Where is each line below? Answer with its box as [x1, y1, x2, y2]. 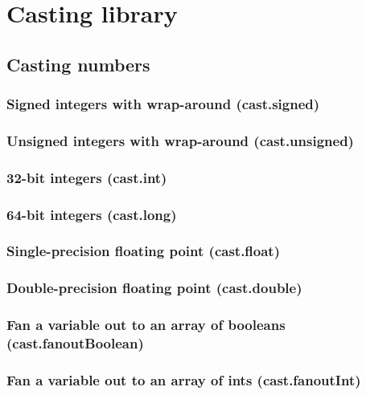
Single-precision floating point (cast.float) [6, 241, 280, 261]
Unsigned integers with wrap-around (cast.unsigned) [6, 130, 354, 150]
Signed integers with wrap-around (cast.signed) [6, 94, 320, 114]
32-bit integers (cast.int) [6, 167, 167, 187]
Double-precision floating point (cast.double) [6, 278, 302, 298]
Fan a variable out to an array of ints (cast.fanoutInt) [6, 369, 361, 389]
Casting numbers [6, 51, 150, 76]
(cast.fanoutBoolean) [6, 333, 144, 353]
